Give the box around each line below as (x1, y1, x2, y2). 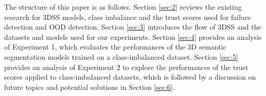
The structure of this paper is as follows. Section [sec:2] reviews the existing (4, 2, 242, 12)
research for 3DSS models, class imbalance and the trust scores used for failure (4, 11, 251, 22)
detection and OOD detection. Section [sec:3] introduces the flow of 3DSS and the (4, 21, 261, 32)
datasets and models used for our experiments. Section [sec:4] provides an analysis (4, 31, 262, 42)
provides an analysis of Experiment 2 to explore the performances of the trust (4, 61, 249, 72)
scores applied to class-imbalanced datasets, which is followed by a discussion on (4, 71, 256, 82)
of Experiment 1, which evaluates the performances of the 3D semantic (4, 41, 227, 52)
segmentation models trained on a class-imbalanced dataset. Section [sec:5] (4, 51, 238, 62)
